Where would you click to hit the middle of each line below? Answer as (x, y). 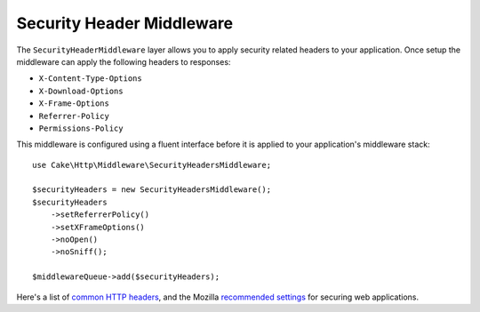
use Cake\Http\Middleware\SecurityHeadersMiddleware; (152, 165)
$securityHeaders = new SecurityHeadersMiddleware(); (152, 190)
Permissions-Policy (81, 128)
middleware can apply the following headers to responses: (124, 61)
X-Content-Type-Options (90, 79)
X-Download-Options (81, 91)
